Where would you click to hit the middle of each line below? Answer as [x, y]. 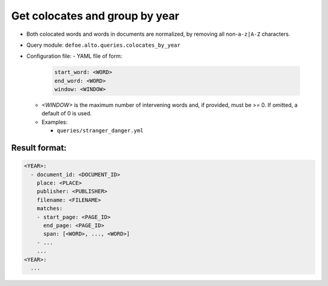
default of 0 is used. [67, 114]
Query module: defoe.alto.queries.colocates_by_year [103, 45]
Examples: [55, 122]
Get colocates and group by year [95, 16]
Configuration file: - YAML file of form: [74, 56]
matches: [50, 209]
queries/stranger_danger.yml [100, 131]
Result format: [39, 148]
